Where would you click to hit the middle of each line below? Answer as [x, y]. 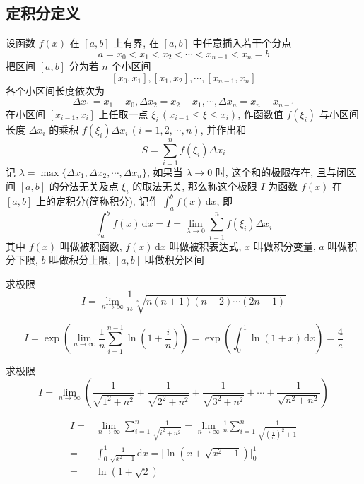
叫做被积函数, [91, 246]
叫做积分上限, [80, 260]
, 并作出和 [223, 129]
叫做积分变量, [284, 246]
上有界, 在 [136, 43]
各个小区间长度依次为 [55, 90]
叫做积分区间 [174, 260]
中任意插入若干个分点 [242, 43]
